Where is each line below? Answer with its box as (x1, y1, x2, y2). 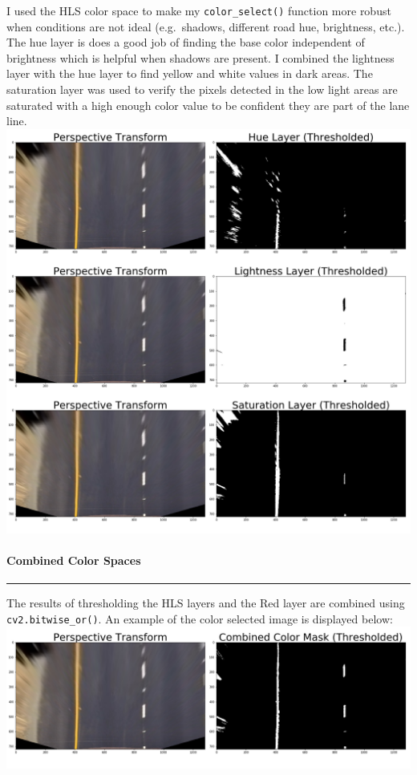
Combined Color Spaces (6, 552, 141, 568)
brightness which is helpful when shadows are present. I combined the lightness (6, 49, 395, 66)
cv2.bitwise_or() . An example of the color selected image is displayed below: (6, 610, 393, 627)
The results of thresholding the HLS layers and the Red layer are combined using (6, 594, 405, 611)
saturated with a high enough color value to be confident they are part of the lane (6, 96, 410, 113)
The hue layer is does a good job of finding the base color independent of (6, 34, 365, 51)
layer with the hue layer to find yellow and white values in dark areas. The (6, 65, 373, 82)
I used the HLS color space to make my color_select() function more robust (6, 2, 391, 18)
